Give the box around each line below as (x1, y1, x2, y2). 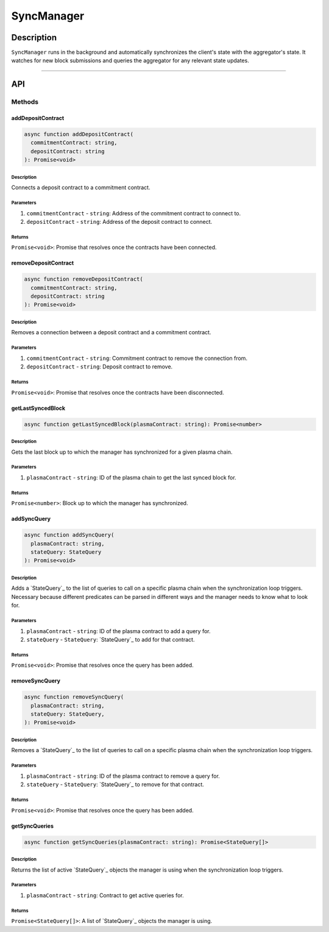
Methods (11, 98, 39, 106)
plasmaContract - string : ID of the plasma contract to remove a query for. (26, 772, 221, 780)
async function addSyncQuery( (24, 531, 115, 539)
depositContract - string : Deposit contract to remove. (26, 363, 173, 370)
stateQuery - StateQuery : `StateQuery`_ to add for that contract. (26, 636, 195, 643)
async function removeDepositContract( (24, 276, 143, 283)
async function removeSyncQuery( (24, 694, 124, 701)
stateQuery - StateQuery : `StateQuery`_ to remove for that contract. (26, 781, 204, 788)
